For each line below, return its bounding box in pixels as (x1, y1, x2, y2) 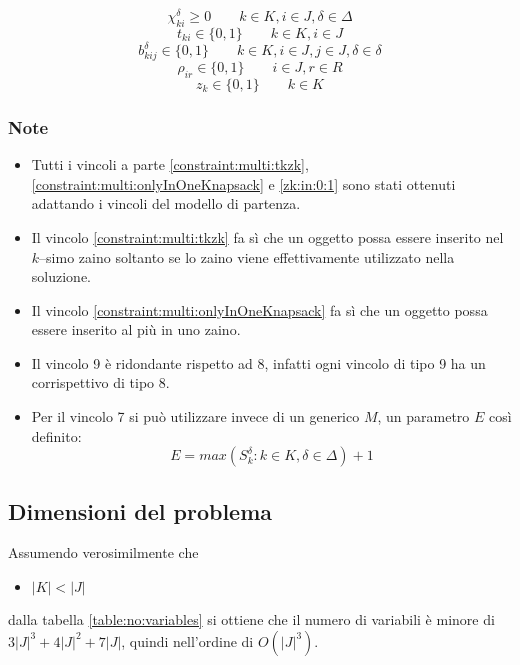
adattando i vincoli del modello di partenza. (31, 193, 301, 214)
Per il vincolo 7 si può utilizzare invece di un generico (31, 406, 360, 427)
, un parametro (377, 406, 470, 427)
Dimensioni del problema (8, 495, 273, 526)
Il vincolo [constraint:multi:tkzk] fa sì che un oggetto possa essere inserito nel (31, 226, 504, 247)
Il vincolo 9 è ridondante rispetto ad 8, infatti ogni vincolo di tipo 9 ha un (31, 352, 486, 373)
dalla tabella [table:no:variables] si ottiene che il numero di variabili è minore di (8, 609, 495, 630)
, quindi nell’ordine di (121, 630, 254, 651)
